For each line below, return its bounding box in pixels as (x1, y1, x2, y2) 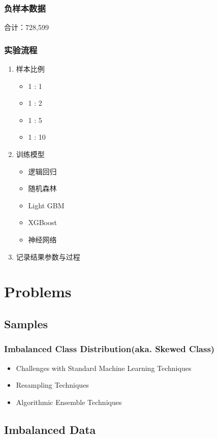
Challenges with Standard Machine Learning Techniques (16, 362, 192, 373)
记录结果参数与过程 (16, 251, 80, 262)
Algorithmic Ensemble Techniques (16, 396, 122, 407)
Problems (4, 281, 72, 302)
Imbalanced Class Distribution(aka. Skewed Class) (4, 342, 215, 355)
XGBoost (28, 217, 57, 228)
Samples (4, 316, 48, 331)
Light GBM (28, 200, 65, 210)
